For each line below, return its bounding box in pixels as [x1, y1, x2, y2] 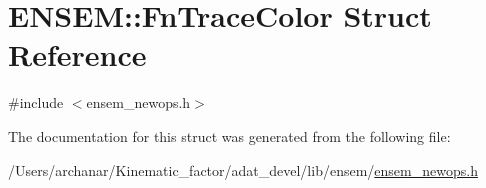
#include [8, 92, 64, 113]
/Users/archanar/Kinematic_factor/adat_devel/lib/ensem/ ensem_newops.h [8, 159, 478, 180]
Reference [8, 34, 147, 75]
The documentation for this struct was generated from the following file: [8, 125, 451, 146]
